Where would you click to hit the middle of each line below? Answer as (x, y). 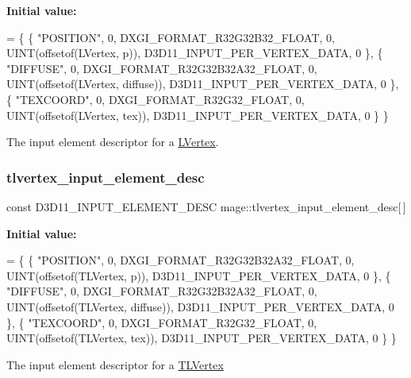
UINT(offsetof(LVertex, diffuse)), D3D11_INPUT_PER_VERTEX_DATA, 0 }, (203, 84)
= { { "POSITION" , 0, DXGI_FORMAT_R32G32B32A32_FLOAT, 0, (181, 260)
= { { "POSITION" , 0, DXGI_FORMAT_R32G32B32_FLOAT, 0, (171, 37)
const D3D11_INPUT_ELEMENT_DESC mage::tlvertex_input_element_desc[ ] (206, 206)
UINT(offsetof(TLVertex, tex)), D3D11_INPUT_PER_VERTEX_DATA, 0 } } (202, 338)
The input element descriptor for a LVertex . (113, 142)
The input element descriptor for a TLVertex (115, 364)
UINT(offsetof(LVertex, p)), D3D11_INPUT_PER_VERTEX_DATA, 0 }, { (195, 53)
